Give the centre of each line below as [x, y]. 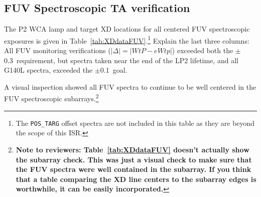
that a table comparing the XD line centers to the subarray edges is [136, 179]
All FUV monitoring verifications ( [57, 50]
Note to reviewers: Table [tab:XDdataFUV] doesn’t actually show [133, 149]
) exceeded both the [203, 50]
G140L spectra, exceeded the [48, 70]
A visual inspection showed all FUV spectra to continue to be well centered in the [130, 86]
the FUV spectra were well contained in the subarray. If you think [134, 169]
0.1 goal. [114, 70]
